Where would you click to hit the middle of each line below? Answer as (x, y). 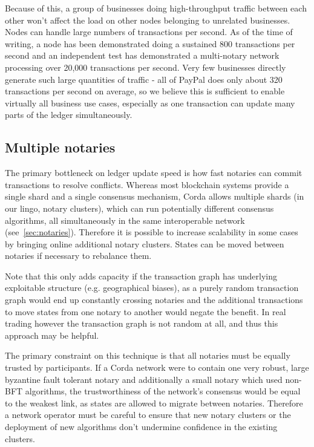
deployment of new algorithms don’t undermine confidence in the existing (141, 427)
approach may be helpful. (52, 335)
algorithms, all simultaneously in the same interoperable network (125, 220)
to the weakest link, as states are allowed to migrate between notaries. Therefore (154, 403)
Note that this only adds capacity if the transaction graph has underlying (141, 276)
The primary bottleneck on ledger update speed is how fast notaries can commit (154, 173)
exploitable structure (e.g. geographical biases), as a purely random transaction (152, 288)
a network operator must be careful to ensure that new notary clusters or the (148, 415)
